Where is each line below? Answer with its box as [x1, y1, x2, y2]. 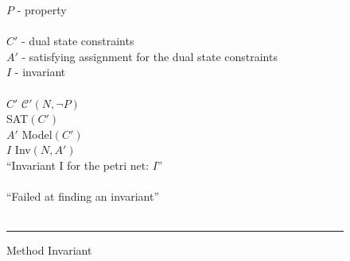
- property [17, 2, 67, 17]
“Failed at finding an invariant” [6, 188, 159, 205]
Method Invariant [6, 242, 92, 259]
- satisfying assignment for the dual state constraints [21, 48, 278, 64]
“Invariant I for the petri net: [6, 156, 150, 173]
